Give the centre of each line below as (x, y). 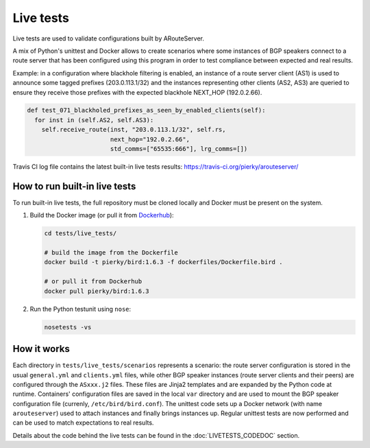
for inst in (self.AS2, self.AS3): (94, 120)
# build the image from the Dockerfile (111, 253)
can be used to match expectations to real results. (83, 423)
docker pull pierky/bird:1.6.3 (97, 291)
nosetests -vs (68, 327)
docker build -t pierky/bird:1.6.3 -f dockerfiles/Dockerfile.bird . (163, 262)
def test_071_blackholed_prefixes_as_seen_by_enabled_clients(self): (146, 110)
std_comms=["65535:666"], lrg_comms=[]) (179, 149)
